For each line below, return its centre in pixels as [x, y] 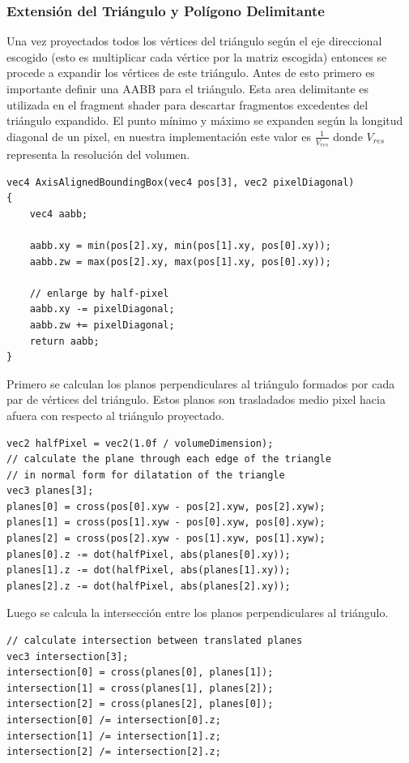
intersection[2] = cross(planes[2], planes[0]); [140, 704]
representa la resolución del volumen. [98, 154]
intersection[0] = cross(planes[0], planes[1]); [140, 673]
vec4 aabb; [59, 214]
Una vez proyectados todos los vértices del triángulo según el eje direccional [194, 41]
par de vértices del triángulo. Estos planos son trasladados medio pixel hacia [196, 399]
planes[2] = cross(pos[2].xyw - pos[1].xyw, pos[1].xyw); [166, 539]
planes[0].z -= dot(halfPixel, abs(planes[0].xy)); [149, 554]
